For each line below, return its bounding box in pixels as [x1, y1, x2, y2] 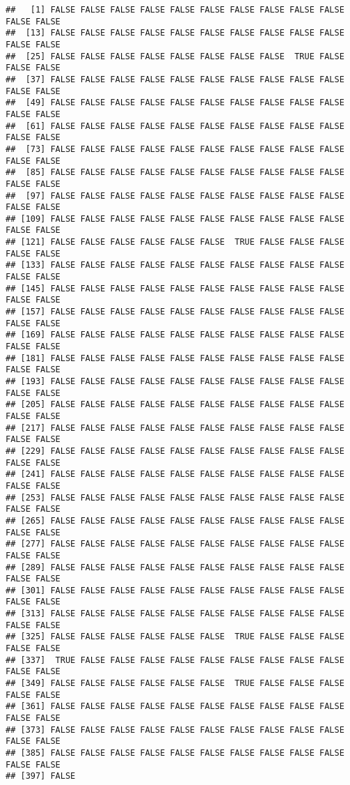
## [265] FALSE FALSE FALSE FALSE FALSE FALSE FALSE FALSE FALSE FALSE [6, 515, 344, 526]
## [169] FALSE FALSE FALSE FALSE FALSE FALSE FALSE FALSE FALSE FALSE [6, 330, 344, 340]
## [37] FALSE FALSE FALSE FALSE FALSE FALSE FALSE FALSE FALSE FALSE [6, 74, 344, 84]
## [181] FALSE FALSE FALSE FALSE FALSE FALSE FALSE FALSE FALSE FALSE [6, 353, 344, 363]
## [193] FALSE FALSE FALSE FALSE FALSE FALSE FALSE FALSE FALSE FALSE [6, 376, 344, 386]
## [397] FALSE [6, 771, 76, 782]
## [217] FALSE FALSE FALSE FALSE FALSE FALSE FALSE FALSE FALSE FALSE [6, 422, 344, 433]
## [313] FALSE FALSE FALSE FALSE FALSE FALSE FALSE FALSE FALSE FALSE [6, 609, 344, 619]
